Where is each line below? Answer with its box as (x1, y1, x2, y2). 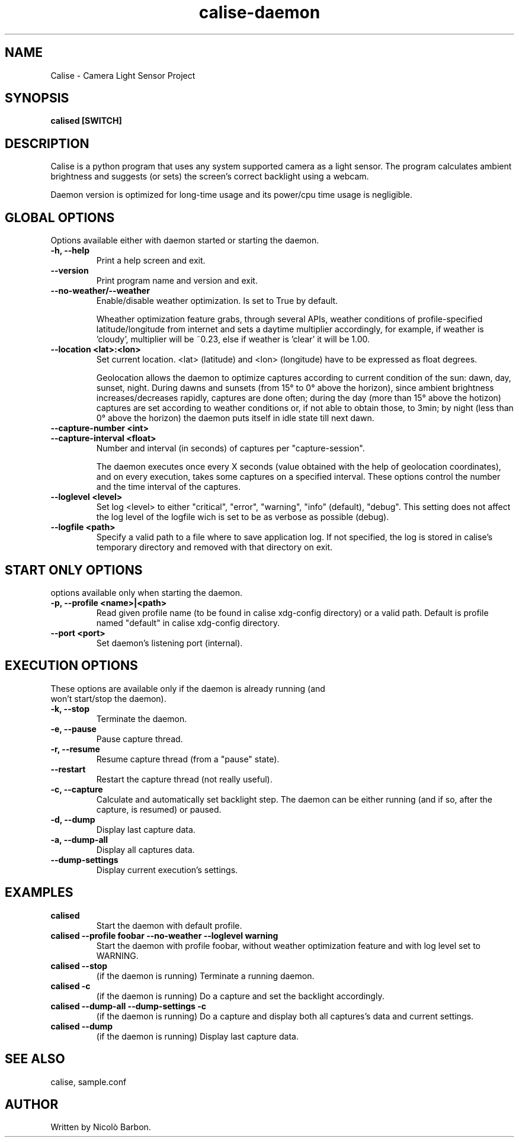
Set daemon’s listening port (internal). (96, 637, 243, 648)
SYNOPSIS (5, 91, 69, 106)
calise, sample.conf (50, 1076, 127, 1087)
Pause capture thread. (96, 733, 183, 744)
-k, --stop (50, 703, 89, 714)
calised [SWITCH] (50, 116, 122, 126)
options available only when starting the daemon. (50, 587, 243, 598)
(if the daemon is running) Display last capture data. (96, 1031, 299, 1041)
